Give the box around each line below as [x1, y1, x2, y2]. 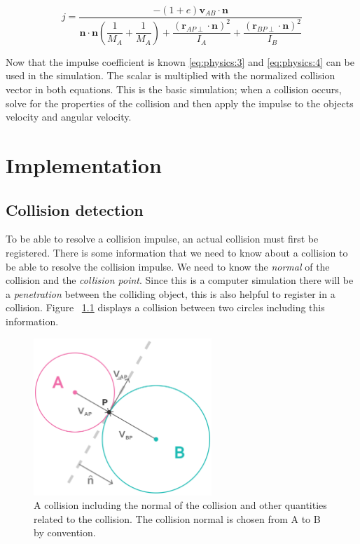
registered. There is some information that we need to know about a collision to [6, 245, 348, 260]
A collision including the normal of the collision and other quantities [34, 498, 327, 512]
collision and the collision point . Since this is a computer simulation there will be [6, 273, 354, 287]
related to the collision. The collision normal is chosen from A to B [34, 511, 321, 526]
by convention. [34, 525, 96, 540]
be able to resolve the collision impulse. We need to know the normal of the [6, 259, 330, 273]
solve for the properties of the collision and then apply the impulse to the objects [6, 95, 354, 110]
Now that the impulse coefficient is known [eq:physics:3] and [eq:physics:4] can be [6, 54, 354, 69]
